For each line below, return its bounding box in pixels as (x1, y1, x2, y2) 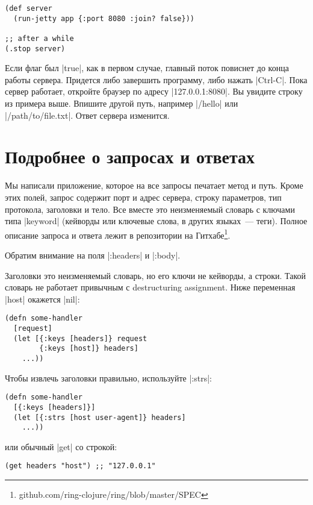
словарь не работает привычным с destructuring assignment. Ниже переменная (5, 281, 296, 293)
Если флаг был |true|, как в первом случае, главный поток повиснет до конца (5, 61, 289, 74)
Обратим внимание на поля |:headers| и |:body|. (5, 249, 181, 261)
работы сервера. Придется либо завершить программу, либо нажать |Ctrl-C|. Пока (5, 73, 308, 86)
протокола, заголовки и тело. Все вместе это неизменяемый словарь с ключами (5, 202, 295, 215)
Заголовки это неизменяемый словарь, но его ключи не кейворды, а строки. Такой (5, 269, 306, 281)
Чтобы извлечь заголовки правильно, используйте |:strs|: (5, 371, 212, 384)
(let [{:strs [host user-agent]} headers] (13, 413, 186, 422)
